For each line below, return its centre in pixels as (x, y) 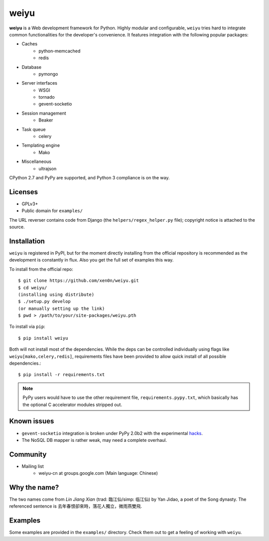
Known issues (32, 421)
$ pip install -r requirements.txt (62, 375)
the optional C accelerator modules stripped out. (72, 405)
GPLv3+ (30, 204)
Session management (44, 113)
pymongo (48, 74)
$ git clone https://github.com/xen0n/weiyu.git (78, 281)
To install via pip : (27, 327)
